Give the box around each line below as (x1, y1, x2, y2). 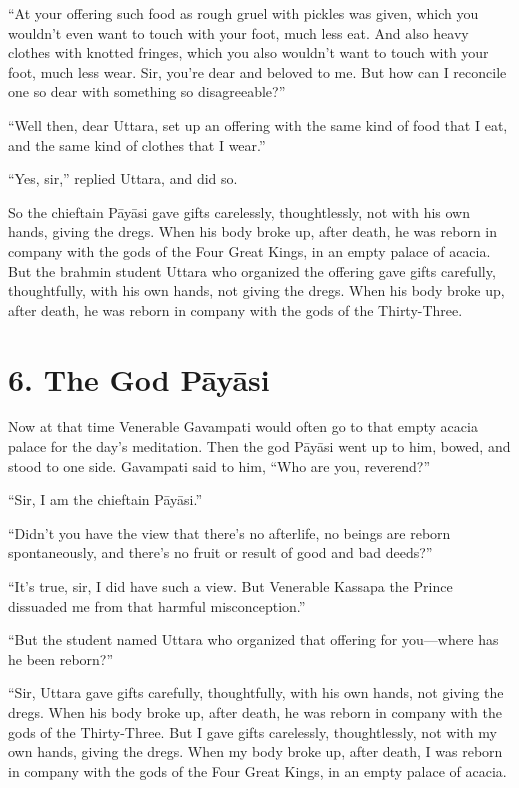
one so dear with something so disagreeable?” (8, 81, 286, 102)
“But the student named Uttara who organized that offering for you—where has (8, 629, 499, 650)
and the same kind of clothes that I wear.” (8, 134, 266, 155)
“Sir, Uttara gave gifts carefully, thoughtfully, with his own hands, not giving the (8, 682, 504, 703)
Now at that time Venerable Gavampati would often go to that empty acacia (8, 416, 478, 437)
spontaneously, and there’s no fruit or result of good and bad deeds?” (8, 542, 433, 563)
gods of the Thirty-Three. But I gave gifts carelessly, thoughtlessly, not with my (8, 721, 497, 742)
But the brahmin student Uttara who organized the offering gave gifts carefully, (8, 260, 496, 281)
